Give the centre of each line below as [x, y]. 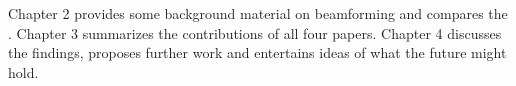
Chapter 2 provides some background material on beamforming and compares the [258, 13]
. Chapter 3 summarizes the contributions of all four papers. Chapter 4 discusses [255, 32]
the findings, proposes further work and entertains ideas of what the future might [257, 52]
